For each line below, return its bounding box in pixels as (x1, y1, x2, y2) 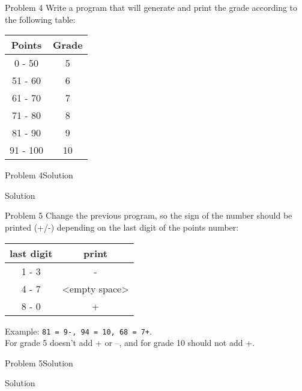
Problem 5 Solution (5, 356, 73, 369)
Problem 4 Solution (5, 169, 73, 181)
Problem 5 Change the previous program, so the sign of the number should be (5, 209, 292, 222)
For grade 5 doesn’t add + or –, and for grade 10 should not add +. (5, 336, 255, 349)
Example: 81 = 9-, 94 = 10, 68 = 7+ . (5, 324, 152, 337)
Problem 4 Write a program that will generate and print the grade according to (5, 1, 298, 13)
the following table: (5, 13, 76, 25)
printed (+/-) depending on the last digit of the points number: (5, 220, 239, 233)
